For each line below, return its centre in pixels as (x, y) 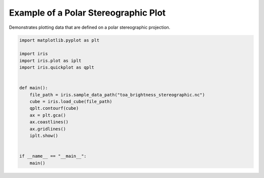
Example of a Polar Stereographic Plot (87, 13)
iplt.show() (44, 136)
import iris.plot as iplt (50, 60)
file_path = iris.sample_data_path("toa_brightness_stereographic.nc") (117, 95)
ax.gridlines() (48, 129)
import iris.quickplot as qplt (57, 68)
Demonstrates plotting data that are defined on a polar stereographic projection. (90, 27)
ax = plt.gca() (48, 115)
